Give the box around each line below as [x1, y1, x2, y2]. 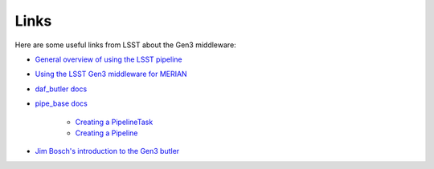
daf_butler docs [35, 84, 88, 94]
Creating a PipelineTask [75, 117, 154, 127]
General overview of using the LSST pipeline [35, 54, 182, 64]
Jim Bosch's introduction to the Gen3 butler [35, 147, 180, 156]
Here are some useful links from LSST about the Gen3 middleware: [14, 40, 236, 50]
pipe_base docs [35, 99, 88, 108]
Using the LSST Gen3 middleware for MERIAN [35, 69, 188, 79]
